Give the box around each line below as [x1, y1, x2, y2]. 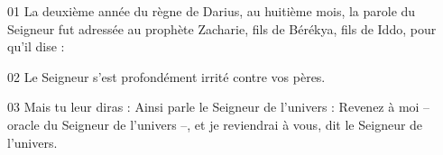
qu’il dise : [7, 37, 65, 56]
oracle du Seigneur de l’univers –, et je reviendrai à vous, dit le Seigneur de [7, 114, 423, 133]
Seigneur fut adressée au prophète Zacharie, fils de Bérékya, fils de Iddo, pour [7, 19, 437, 38]
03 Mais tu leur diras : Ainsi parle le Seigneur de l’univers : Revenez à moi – [7, 97, 430, 116]
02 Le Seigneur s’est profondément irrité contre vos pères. [7, 67, 326, 86]
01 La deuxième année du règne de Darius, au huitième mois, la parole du [7, 2, 416, 20]
